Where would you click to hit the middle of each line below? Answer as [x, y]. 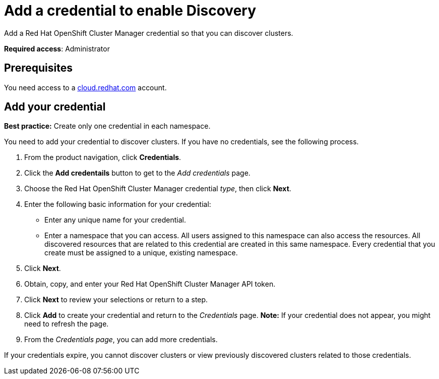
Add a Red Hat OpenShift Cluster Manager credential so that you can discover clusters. [149, 33]
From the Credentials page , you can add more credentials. [121, 340]
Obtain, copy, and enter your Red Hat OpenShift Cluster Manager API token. [150, 284]
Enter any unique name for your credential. [115, 220]
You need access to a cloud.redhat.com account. [85, 87]
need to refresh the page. [67, 324]
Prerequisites [38, 68]
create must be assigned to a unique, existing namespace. [141, 253]
